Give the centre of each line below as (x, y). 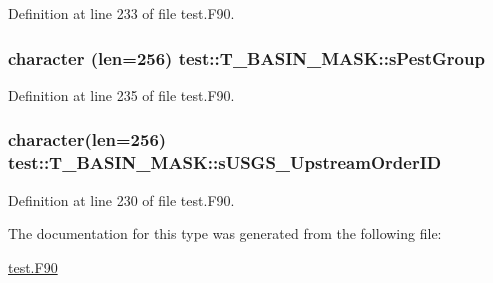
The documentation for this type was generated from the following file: (225, 233)
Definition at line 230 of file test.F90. (121, 199)
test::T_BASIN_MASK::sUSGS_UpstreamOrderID (225, 162)
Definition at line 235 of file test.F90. (121, 94)
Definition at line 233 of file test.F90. (121, 13)
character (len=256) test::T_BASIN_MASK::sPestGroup (246, 57)
